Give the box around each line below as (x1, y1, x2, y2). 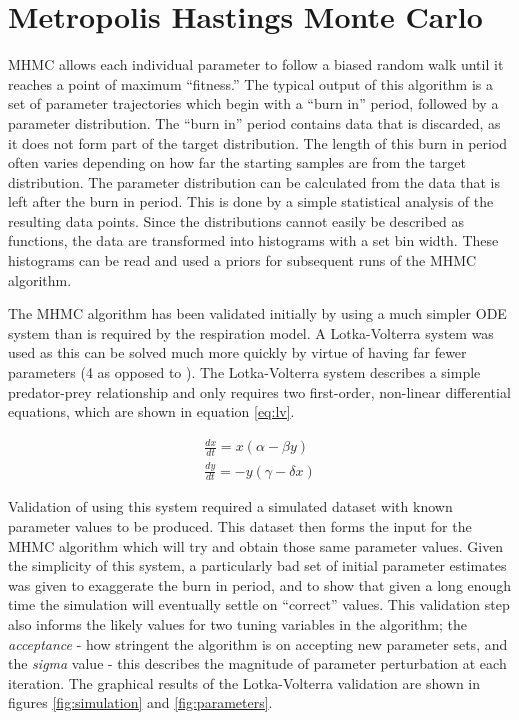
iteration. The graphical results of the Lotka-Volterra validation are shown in (8, 672, 481, 693)
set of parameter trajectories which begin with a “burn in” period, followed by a (8, 93, 499, 114)
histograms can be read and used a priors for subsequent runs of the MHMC (8, 250, 477, 271)
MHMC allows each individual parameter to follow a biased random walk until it (8, 54, 504, 75)
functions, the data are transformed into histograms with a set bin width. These (8, 230, 499, 251)
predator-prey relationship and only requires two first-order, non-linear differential (8, 381, 511, 402)
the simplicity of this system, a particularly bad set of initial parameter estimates (8, 555, 507, 576)
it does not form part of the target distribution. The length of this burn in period (8, 132, 508, 153)
